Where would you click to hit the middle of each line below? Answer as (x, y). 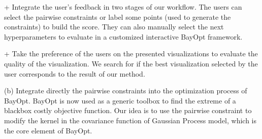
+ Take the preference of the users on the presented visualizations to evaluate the (131, 54)
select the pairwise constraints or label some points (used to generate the (118, 16)
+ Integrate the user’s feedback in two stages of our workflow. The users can (123, 7)
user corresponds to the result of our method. (75, 73)
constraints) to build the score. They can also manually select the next (114, 27)
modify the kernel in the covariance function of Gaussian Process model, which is (130, 120)
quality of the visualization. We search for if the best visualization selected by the (131, 63)
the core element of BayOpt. (48, 130)
